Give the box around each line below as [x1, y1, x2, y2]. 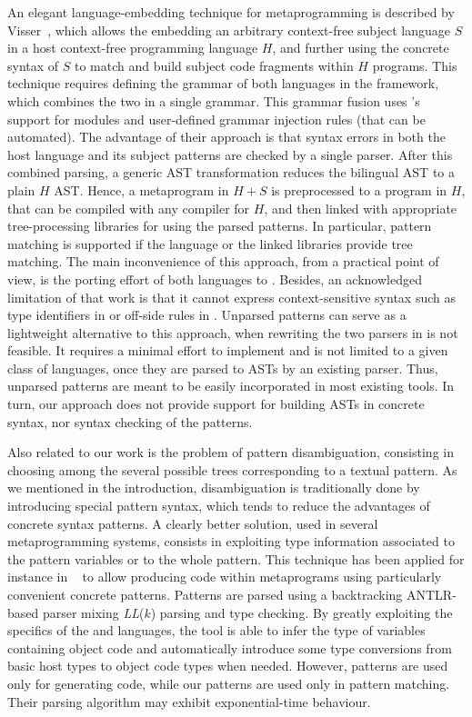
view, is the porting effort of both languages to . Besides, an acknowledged [7, 269, 422, 288]
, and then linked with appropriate [264, 198, 457, 217]
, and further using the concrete [272, 38, 449, 57]
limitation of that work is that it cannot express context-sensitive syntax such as [7, 287, 456, 306]
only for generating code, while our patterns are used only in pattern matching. [7, 673, 450, 692]
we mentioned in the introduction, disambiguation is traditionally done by [7, 478, 420, 497]
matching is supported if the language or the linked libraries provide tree [7, 234, 413, 253]
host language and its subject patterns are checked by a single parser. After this [7, 144, 453, 164]
